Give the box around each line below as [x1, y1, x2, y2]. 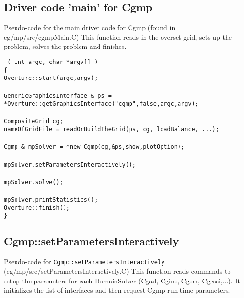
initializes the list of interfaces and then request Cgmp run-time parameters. [4, 285, 230, 295]
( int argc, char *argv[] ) [7, 58, 98, 65]
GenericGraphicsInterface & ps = [4, 92, 112, 99]
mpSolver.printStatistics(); [4, 196, 98, 204]
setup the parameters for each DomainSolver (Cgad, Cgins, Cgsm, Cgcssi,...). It [4, 275, 240, 285]
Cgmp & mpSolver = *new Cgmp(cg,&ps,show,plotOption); [4, 143, 185, 151]
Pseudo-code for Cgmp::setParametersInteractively [4, 256, 165, 267]
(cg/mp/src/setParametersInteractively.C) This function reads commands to [4, 266, 231, 276]
